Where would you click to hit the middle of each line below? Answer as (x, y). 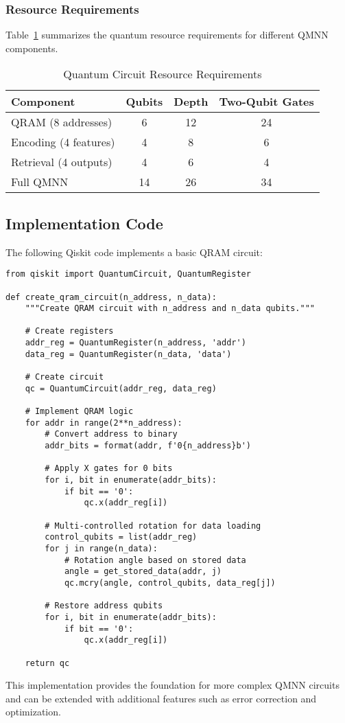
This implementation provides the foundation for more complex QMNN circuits (172, 685)
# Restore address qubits (104, 606)
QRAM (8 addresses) (62, 122)
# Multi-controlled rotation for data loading (153, 526)
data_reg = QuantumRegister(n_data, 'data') (128, 354)
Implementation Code (84, 223)
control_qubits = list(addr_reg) (121, 537)
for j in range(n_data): (101, 548)
